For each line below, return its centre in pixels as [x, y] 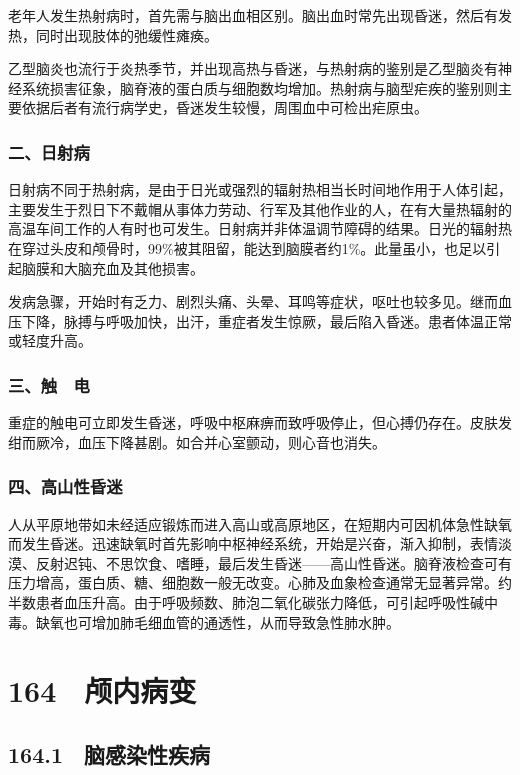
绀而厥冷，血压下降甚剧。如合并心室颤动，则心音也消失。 [197, 441]
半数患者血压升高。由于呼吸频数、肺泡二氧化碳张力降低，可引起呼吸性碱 [246, 601]
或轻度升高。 [50, 340]
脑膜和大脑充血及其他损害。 [112, 267]
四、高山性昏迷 [65, 486]
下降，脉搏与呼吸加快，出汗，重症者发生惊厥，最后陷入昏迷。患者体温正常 [266, 320]
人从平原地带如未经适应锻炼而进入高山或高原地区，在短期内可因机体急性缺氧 [260, 523]
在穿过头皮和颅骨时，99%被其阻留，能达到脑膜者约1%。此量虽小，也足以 [247, 247]
